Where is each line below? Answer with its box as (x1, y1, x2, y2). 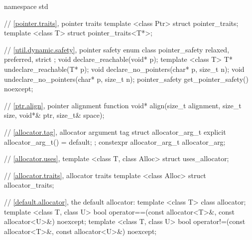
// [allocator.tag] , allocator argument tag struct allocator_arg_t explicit (4, 126, 226, 137)
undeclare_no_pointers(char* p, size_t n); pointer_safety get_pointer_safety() (4, 73, 249, 84)
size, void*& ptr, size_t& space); (4, 110, 105, 120)
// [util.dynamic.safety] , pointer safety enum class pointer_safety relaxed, (4, 44, 230, 54)
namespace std (4, 1, 48, 11)
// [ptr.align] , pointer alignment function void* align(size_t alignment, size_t (4, 100, 242, 110)
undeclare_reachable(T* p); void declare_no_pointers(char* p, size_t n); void (4, 63, 245, 74)
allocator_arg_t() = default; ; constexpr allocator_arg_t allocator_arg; (4, 136, 226, 147)
